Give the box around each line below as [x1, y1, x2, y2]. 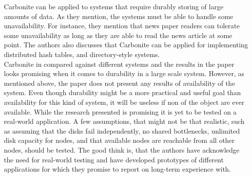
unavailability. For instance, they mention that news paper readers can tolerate [4, 20, 240, 31]
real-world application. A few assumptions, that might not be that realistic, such [4, 116, 245, 126]
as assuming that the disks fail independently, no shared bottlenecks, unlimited [4, 125, 240, 136]
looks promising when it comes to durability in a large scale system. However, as [4, 68, 244, 79]
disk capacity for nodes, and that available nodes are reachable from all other [4, 135, 235, 145]
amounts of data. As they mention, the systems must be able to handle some [4, 11, 233, 21]
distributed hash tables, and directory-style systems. [4, 49, 160, 59]
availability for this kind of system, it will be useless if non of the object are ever [4, 97, 245, 107]
